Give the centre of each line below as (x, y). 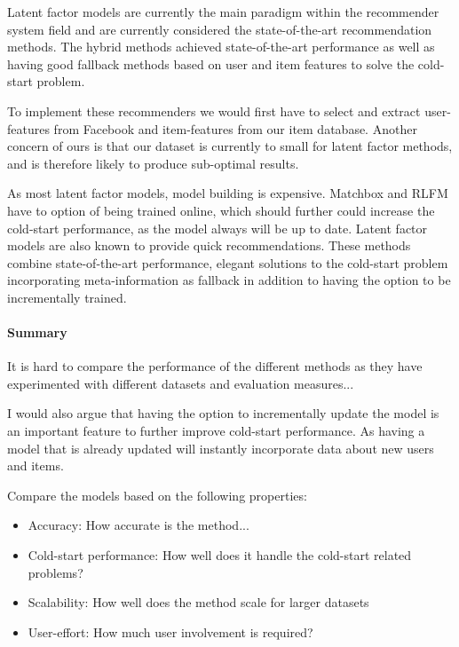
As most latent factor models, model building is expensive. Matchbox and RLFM (228, 193)
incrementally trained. (67, 297)
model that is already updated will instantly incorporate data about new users (221, 448)
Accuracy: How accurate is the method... (138, 525)
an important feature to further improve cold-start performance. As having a (216, 431)
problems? (55, 572)
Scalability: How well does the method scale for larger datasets (198, 602)
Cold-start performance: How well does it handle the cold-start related (220, 555)
